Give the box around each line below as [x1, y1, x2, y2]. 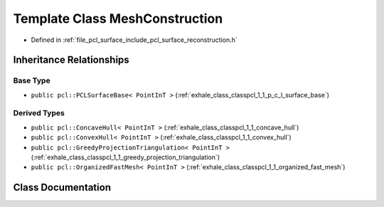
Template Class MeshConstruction [13, 11, 223, 26]
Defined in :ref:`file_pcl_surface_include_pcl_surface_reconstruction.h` [31, 36, 238, 44]
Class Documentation [13, 181, 112, 193]
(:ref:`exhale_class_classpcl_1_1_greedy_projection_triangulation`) [31, 153, 220, 161]
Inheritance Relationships [13, 54, 129, 66]
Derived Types [13, 108, 65, 118]
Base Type [13, 75, 50, 85]
